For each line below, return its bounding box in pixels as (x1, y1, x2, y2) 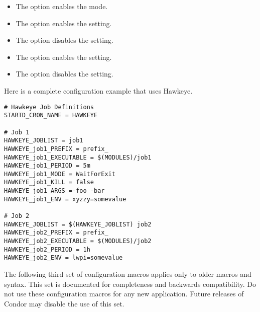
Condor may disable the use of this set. (4, 298, 124, 308)
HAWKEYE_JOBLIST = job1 (4, 137, 83, 144)
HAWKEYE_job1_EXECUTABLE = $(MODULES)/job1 (4, 153, 152, 161)
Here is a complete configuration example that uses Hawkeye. (4, 85, 193, 96)
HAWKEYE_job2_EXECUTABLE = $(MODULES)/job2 (4, 238, 152, 245)
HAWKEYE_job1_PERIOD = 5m (4, 162, 90, 170)
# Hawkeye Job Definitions (4, 103, 94, 111)
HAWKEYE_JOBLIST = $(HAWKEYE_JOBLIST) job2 (4, 220, 152, 228)
